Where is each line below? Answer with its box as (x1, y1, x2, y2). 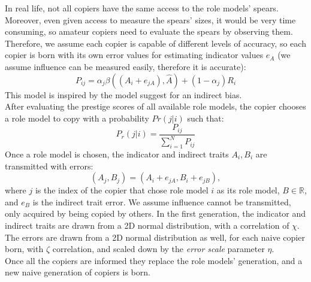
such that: (187, 111, 224, 124)
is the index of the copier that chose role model (35, 184, 209, 196)
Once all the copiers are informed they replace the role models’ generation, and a (5, 254, 303, 266)
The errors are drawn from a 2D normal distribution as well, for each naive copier (5, 231, 305, 243)
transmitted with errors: (5, 159, 93, 172)
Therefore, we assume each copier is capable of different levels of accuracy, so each (5, 37, 306, 49)
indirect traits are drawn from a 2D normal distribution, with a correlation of (5, 219, 289, 231)
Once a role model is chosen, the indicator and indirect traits (5, 147, 229, 160)
